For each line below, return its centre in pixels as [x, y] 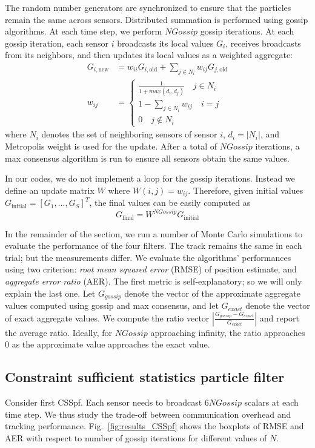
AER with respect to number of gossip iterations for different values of [136, 437]
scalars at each [271, 402]
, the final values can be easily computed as [170, 203]
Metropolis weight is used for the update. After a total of [111, 146]
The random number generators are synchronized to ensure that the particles [148, 7]
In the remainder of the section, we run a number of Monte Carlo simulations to [154, 233]
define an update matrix [50, 190]
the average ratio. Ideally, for [59, 332]
